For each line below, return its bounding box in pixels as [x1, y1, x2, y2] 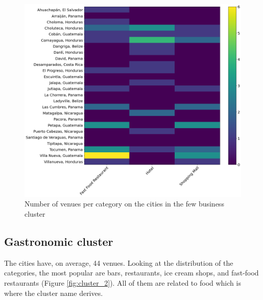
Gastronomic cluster [4, 233, 113, 249]
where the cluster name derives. [4, 287, 103, 298]
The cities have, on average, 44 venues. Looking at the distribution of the [4, 257, 233, 268]
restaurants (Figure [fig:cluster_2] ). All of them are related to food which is [4, 277, 241, 288]
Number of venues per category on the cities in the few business [25, 198, 224, 209]
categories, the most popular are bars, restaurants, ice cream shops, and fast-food [4, 267, 259, 278]
